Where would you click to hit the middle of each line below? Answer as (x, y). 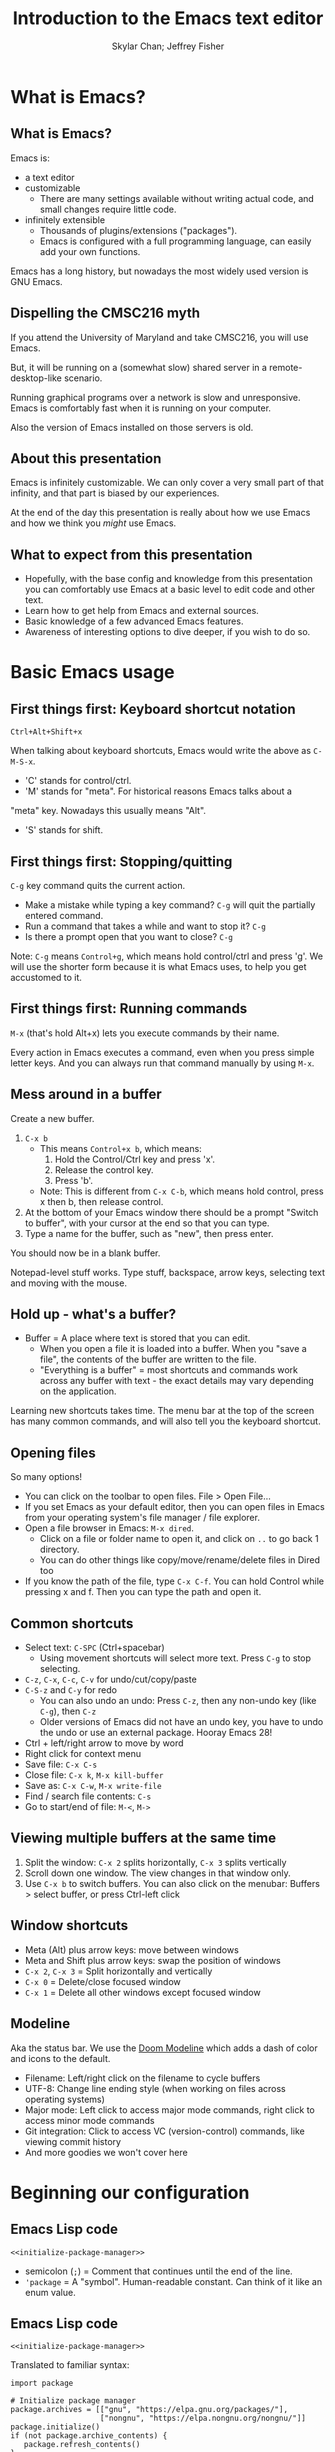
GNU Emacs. (36, 281)
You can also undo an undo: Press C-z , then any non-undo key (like (178, 1701)
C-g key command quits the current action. (98, 885)
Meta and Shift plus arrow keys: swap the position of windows (153, 1960)
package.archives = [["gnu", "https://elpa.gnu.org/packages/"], (149, 2410)
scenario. (83, 378)
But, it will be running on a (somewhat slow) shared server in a (139, 367)
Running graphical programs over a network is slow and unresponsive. (156, 397)
